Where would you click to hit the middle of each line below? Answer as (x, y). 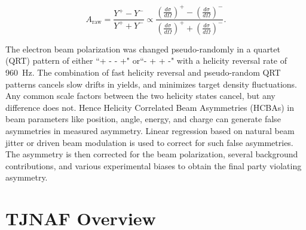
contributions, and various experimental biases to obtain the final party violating (154, 165)
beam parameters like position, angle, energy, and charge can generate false (143, 119)
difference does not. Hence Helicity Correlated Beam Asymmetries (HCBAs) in (150, 107)
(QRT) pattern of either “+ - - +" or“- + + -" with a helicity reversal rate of (146, 60)
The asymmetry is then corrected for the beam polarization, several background (152, 154)
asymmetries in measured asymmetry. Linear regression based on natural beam (150, 131)
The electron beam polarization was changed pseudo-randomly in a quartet (143, 49)
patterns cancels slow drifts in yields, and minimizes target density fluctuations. (152, 84)
